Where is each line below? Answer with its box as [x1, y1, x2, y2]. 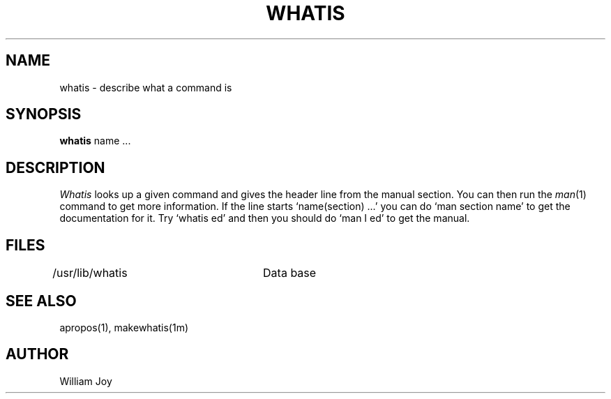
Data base [263, 266, 317, 280]
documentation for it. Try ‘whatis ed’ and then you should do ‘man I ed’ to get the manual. [59, 212, 470, 225]
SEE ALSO [6, 292, 77, 310]
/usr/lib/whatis [52, 266, 128, 280]
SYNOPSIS [6, 105, 82, 123]
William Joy [59, 375, 112, 387]
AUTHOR [6, 345, 69, 363]
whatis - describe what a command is [59, 81, 232, 93]
